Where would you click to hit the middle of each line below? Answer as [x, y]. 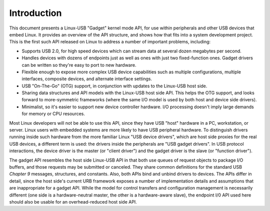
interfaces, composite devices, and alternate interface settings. [87, 79]
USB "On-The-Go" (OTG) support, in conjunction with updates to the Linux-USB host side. [114, 86]
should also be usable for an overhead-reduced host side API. [73, 202]
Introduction [35, 13]
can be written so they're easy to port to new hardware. [79, 65]
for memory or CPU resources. [53, 114]
